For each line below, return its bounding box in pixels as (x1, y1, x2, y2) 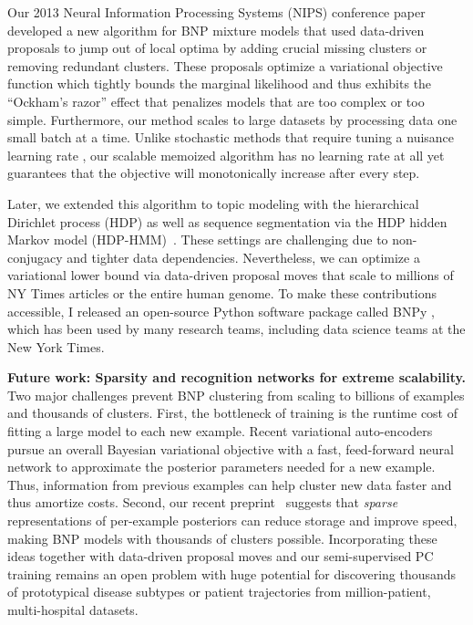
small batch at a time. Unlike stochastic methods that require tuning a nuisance (7, 128, 455, 147)
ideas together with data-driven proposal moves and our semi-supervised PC (7, 547, 434, 566)
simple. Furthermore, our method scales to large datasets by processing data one (7, 109, 458, 129)
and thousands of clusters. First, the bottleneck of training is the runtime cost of (7, 403, 458, 422)
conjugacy (7, 247, 63, 266)
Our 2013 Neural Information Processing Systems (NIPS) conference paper (7, 3, 426, 21)
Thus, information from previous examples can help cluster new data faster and (7, 474, 452, 494)
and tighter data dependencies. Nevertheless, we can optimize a (67, 247, 420, 266)
